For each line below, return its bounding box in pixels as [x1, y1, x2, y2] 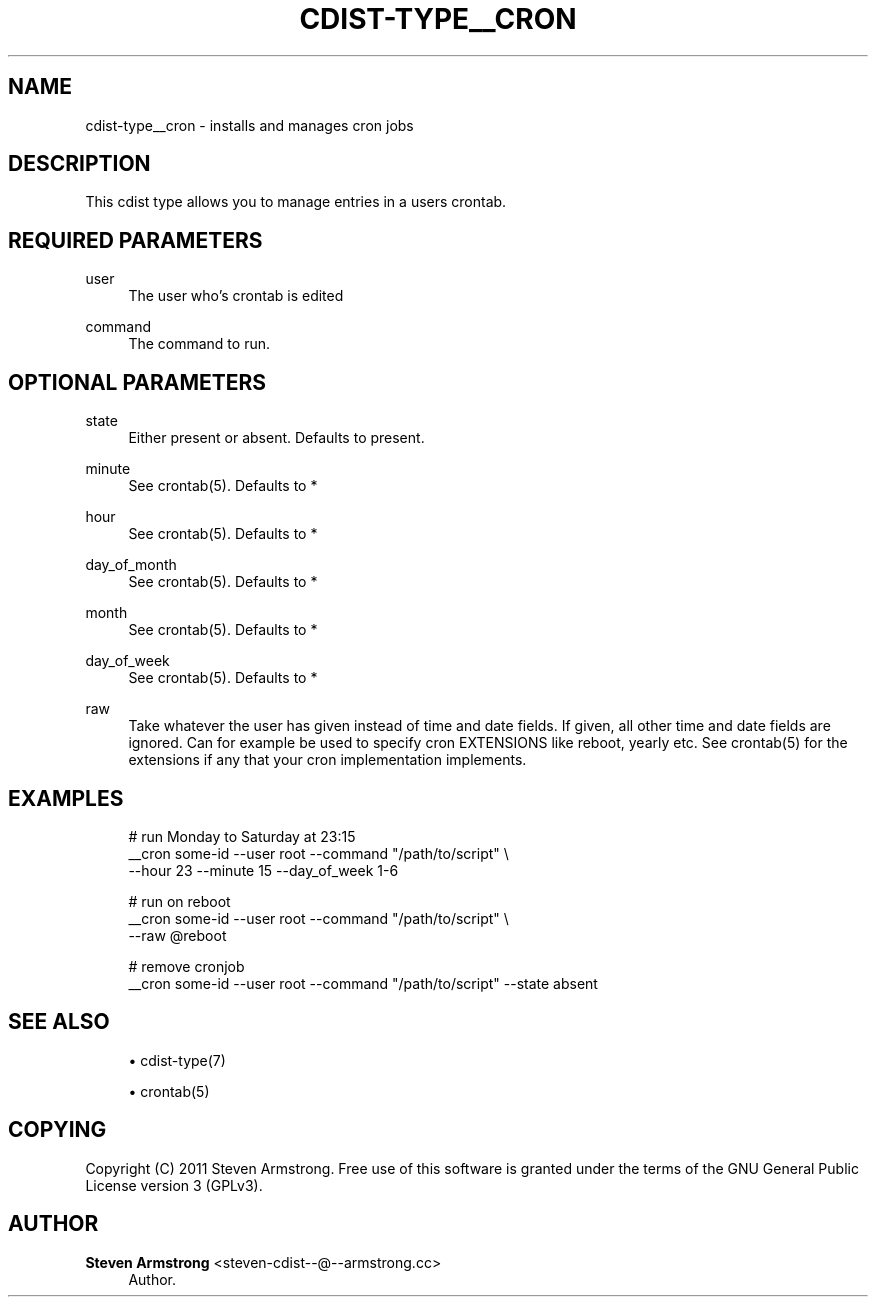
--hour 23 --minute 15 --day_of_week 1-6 [128, 861, 399, 879]
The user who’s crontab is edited [128, 287, 344, 305]
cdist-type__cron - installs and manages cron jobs [85, 116, 414, 134]
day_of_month [85, 556, 177, 574]
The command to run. [128, 335, 270, 353]
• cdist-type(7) [128, 1051, 226, 1069]
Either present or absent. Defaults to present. [128, 429, 425, 447]
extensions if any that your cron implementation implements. [128, 751, 527, 769]
